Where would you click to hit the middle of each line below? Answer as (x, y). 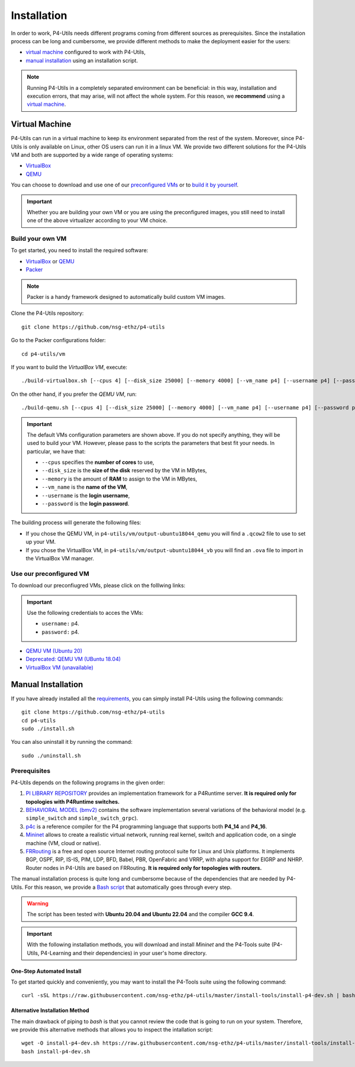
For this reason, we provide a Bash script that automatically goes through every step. (128, 887)
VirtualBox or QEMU (50, 261)
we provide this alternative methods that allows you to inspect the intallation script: (112, 1030)
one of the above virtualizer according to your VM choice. (97, 220)
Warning (38, 903)
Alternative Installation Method (50, 1010)
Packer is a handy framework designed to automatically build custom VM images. (126, 297)
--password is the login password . (85, 504)
